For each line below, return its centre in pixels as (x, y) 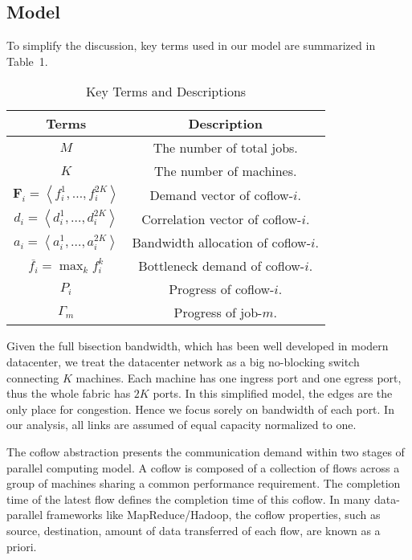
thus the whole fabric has (69, 393)
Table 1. (27, 61)
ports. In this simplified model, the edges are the (273, 393)
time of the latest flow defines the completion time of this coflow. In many (189, 499)
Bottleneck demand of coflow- (222, 266)
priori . (22, 546)
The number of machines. (226, 171)
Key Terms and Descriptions (166, 92)
